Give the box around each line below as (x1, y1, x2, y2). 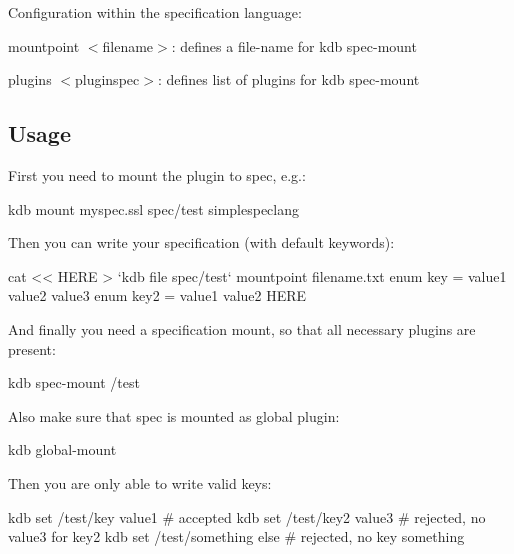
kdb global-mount (8, 439, 117, 460)
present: (8, 338, 56, 359)
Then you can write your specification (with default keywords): (8, 232, 395, 253)
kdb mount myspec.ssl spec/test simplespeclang (8, 198, 300, 219)
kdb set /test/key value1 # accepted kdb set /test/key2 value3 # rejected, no (8, 506, 486, 527)
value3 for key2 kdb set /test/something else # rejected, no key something (8, 526, 465, 547)
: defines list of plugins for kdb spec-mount (157, 69, 420, 90)
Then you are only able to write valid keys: (8, 472, 272, 493)
